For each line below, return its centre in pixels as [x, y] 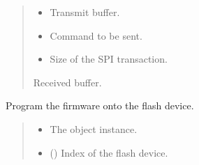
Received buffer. [67, 82]
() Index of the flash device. [109, 152]
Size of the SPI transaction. [109, 59]
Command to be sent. [96, 35]
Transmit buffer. [85, 12]
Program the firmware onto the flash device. [100, 105]
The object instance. [94, 128]
